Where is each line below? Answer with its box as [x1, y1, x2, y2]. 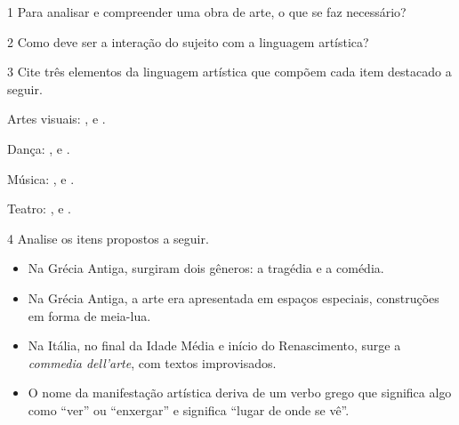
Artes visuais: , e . [7, 109, 106, 128]
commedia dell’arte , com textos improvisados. [28, 353, 277, 372]
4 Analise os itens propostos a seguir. [7, 229, 209, 247]
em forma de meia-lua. [28, 306, 151, 325]
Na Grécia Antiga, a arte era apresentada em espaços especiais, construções [28, 288, 439, 307]
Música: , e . [7, 169, 75, 188]
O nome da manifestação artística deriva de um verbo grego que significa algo [28, 383, 452, 402]
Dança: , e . [7, 139, 70, 157]
